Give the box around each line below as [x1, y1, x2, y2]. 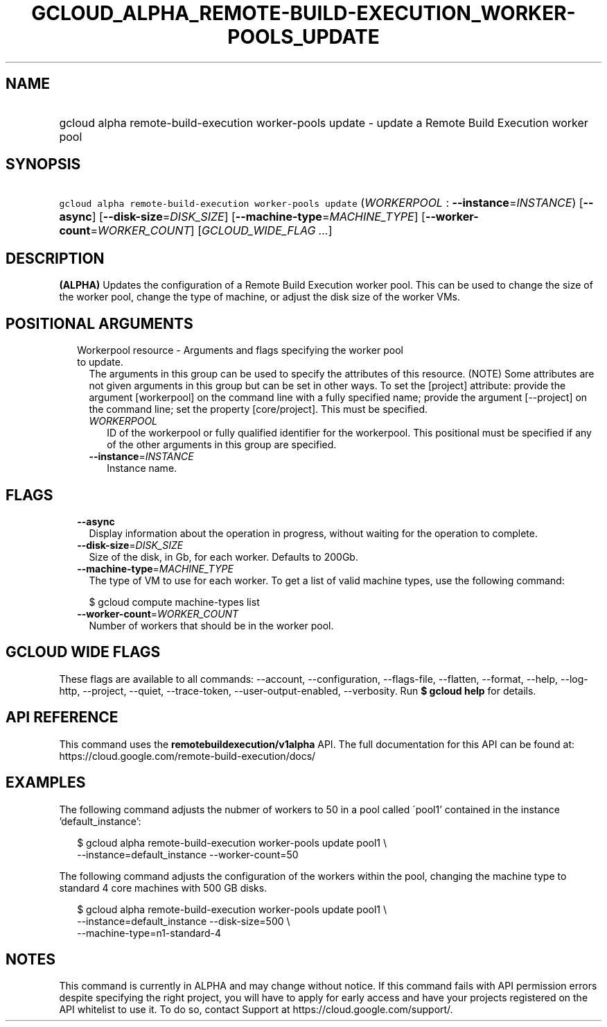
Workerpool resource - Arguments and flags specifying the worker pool [77, 344, 403, 357]
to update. [77, 356, 123, 368]
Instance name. [107, 462, 177, 475]
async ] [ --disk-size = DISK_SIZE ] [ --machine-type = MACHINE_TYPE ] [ [59, 210, 425, 224]
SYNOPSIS [6, 155, 81, 173]
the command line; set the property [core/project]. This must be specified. [89, 403, 428, 416]
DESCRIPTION [6, 249, 105, 267]
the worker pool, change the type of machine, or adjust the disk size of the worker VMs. [59, 291, 461, 303]
